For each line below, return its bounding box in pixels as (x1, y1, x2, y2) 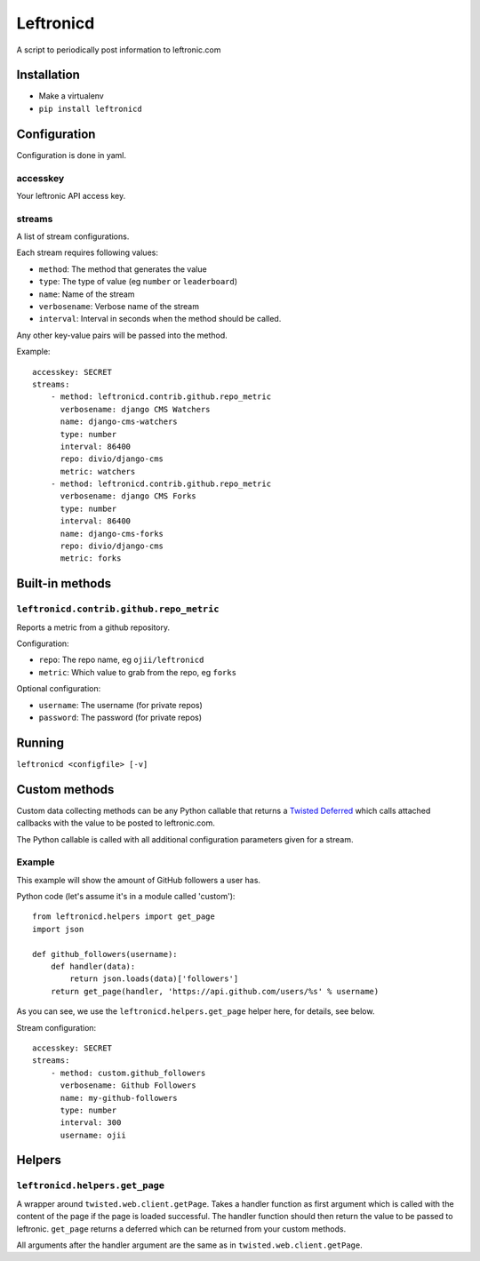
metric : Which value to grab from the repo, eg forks (38, 666, 237, 677)
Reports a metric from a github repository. (16, 622, 171, 633)
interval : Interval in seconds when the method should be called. (38, 314, 282, 324)
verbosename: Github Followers (60, 1081, 197, 1090)
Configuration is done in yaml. (16, 149, 127, 160)
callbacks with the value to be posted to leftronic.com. (16, 818, 215, 828)
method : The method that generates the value (38, 263, 208, 275)
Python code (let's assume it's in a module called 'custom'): (16, 891, 236, 902)
